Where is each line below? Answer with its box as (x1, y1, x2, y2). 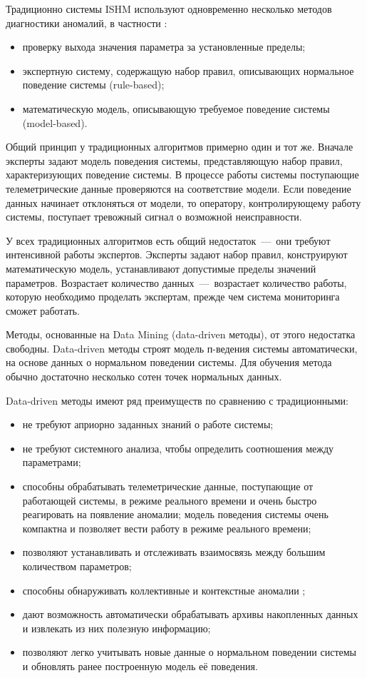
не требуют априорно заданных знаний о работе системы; (22, 417, 274, 432)
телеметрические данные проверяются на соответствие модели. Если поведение (6, 181, 351, 196)
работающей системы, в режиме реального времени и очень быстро (22, 492, 317, 507)
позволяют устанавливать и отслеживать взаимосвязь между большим (22, 545, 326, 560)
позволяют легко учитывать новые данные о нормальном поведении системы (22, 644, 357, 659)
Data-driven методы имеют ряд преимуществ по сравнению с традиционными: (6, 393, 348, 408)
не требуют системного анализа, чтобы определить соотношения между (22, 440, 334, 455)
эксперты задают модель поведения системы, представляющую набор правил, (6, 153, 343, 168)
